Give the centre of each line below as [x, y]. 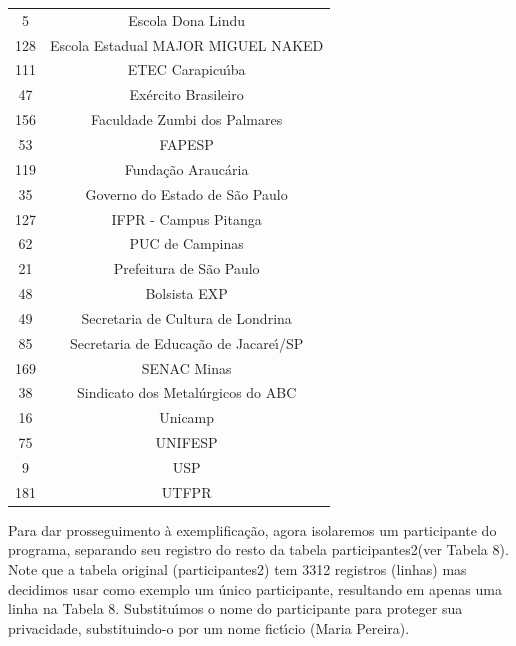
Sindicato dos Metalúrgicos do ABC [186, 392]
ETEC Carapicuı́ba [186, 69]
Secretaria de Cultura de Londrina [186, 317]
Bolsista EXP [186, 293]
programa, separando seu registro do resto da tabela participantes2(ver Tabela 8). [258, 549]
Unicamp [187, 417]
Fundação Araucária [186, 168]
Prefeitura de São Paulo [186, 268]
